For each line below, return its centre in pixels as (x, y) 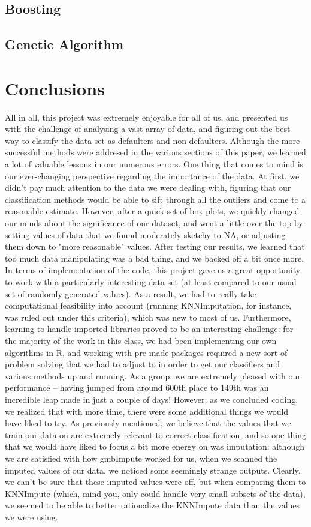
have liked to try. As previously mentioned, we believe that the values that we (148, 423)
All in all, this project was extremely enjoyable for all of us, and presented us (147, 117)
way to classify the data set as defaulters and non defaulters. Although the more (153, 140)
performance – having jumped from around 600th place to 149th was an (137, 387)
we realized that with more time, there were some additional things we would (147, 411)
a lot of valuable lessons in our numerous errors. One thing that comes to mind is (154, 164)
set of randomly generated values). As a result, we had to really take (131, 293)
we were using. (31, 516)
